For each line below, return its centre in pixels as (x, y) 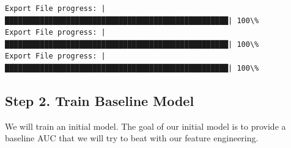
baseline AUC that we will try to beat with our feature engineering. (132, 138)
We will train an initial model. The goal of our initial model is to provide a (145, 126)
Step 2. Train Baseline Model (100, 100)
